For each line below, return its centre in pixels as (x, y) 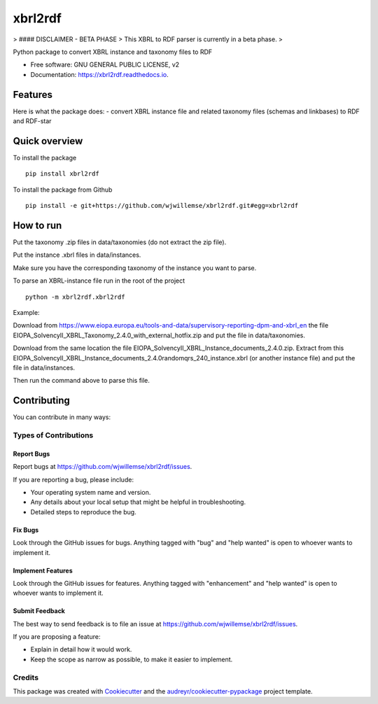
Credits (26, 677)
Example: (26, 312)
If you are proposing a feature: (57, 637)
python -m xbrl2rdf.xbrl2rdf (75, 297)
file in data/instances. (44, 367)
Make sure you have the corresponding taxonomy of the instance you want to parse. (135, 268)
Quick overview (48, 141)
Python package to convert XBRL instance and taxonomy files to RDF (113, 52)
